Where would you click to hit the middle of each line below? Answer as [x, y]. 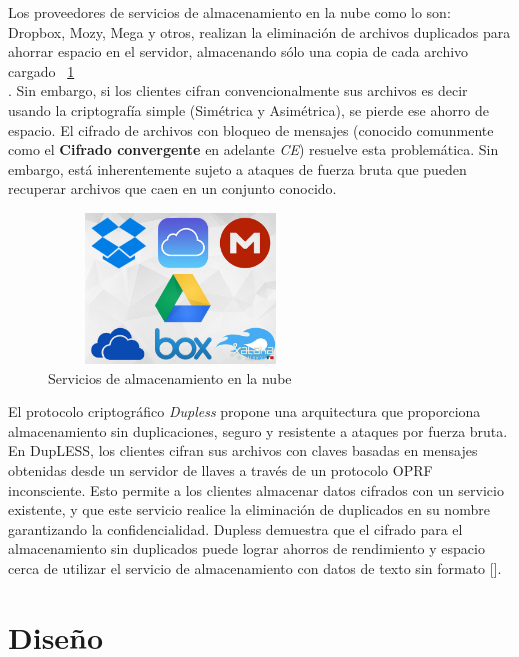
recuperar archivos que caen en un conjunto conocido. [172, 188]
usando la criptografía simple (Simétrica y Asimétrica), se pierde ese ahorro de [248, 109]
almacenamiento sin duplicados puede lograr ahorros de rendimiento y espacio [246, 548]
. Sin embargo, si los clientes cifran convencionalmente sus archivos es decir [238, 90]
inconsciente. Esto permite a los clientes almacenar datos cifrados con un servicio [256, 489]
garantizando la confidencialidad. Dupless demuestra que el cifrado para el [235, 528]
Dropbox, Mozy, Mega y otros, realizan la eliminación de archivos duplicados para [259, 31]
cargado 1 [41, 70]
